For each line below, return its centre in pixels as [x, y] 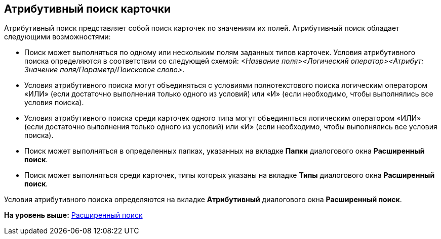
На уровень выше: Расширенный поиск [73, 215]
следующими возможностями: [57, 37]
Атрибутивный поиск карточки [88, 9]
